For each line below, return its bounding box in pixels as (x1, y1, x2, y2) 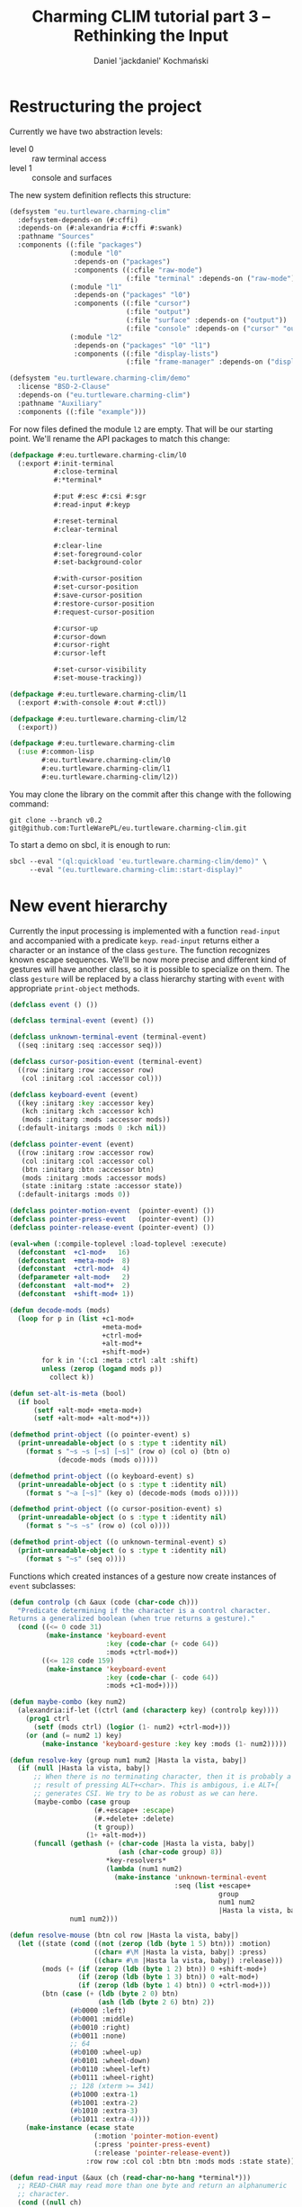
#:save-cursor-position (53, 591, 143, 600)
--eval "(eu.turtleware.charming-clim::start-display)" (29, 865, 244, 874)
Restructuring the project (9, 96, 202, 116)
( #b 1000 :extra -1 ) (69, 2090, 139, 2099)
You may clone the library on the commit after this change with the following (9, 788, 292, 799)
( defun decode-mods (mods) (9, 1305, 111, 1315)
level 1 (9, 162, 33, 173)
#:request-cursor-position (53, 608, 155, 617)
